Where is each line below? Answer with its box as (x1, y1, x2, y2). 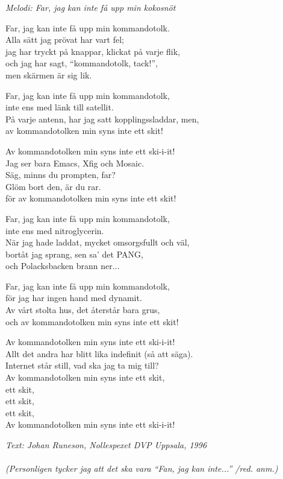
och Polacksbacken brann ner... (5, 259, 120, 272)
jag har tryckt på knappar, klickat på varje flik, (5, 45, 180, 57)
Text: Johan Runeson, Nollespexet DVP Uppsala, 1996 (5, 439, 207, 451)
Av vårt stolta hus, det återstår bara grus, (5, 303, 160, 316)
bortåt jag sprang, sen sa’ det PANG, (5, 247, 143, 260)
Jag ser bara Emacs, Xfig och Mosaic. (5, 156, 145, 169)
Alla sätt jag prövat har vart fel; (5, 33, 124, 46)
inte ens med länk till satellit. (5, 101, 114, 113)
